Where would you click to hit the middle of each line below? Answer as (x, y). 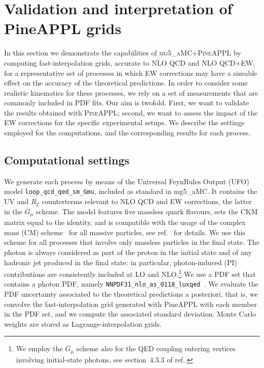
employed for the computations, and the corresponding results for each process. (127, 133)
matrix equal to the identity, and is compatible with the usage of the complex (125, 222)
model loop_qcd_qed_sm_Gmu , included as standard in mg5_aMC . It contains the (131, 191)
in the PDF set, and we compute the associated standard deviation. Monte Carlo (130, 314)
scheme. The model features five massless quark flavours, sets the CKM (147, 211)
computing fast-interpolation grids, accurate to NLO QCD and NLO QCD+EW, (130, 62)
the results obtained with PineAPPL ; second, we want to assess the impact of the (131, 112)
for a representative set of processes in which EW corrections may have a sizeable (131, 73)
